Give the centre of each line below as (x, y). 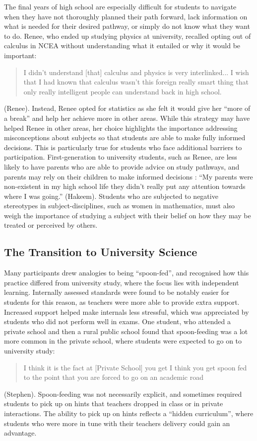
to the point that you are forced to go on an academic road (113, 377)
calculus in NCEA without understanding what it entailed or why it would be (122, 45)
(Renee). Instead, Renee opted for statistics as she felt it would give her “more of (127, 108)
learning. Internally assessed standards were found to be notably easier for (117, 292)
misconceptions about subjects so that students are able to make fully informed (125, 137)
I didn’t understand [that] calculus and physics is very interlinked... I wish (136, 72)
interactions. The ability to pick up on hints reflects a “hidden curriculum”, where (129, 413)
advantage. (20, 433)
